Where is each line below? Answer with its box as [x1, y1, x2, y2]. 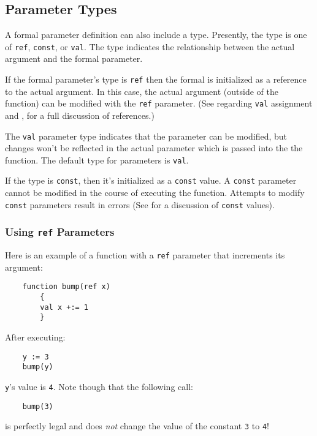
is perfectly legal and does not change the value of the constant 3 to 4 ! [5, 419, 269, 432]
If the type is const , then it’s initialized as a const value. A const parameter [5, 174, 297, 187]
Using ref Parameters [5, 224, 115, 239]
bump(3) [22, 402, 53, 411]
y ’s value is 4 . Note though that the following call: [5, 380, 193, 393]
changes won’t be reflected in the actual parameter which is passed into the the [5, 141, 303, 154]
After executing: [5, 331, 66, 344]
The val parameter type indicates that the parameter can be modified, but [5, 129, 288, 142]
